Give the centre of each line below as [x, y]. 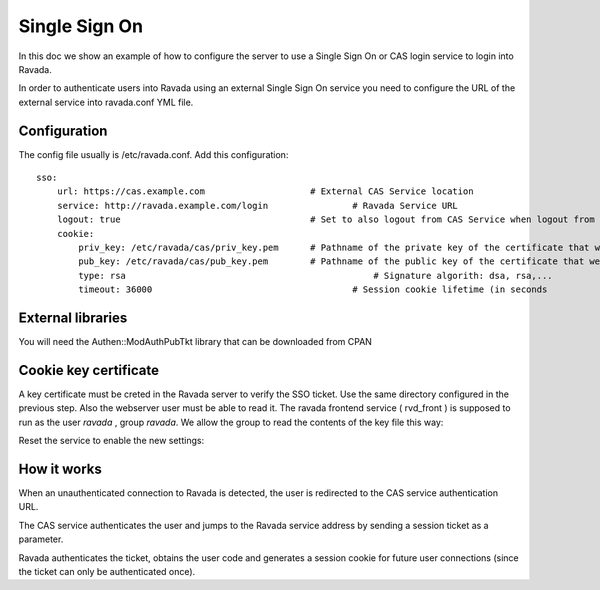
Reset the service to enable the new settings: [111, 441]
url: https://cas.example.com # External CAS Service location [265, 191]
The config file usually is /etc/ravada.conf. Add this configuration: [153, 154]
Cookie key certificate [89, 370]
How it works [60, 468]
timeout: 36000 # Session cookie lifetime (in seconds [313, 289]
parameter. [41, 539]
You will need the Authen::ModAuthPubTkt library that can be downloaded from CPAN [195, 342]
